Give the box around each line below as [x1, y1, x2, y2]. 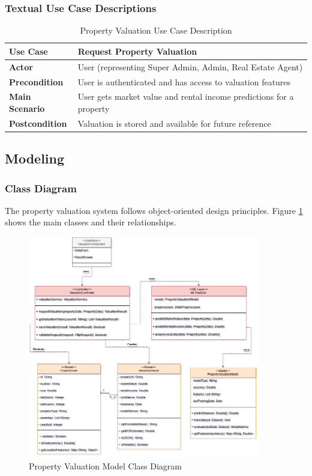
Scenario [9, 102, 45, 114]
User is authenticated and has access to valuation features [77, 75, 291, 88]
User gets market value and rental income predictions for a [77, 90, 294, 103]
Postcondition [9, 117, 67, 129]
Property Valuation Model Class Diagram [29, 460, 182, 472]
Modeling [5, 149, 65, 168]
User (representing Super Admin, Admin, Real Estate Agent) [77, 60, 303, 73]
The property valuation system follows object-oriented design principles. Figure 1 [5, 204, 303, 216]
